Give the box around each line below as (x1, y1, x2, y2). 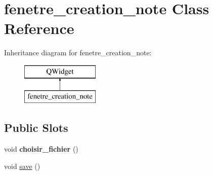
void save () (4, 160, 40, 171)
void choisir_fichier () (4, 144, 78, 154)
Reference (4, 18, 74, 39)
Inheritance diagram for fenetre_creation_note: (4, 47, 152, 58)
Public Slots (4, 120, 68, 135)
